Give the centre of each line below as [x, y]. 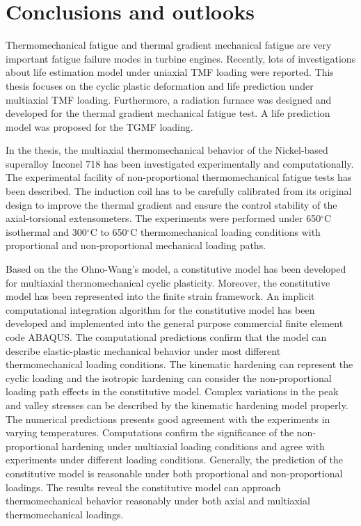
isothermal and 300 [46, 231]
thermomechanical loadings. [65, 514]
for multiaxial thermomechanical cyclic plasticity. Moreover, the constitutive [168, 282]
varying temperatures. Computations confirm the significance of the [150, 432]
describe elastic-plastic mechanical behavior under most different [143, 350]
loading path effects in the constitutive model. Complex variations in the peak [172, 391]
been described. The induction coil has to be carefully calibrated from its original [179, 191]
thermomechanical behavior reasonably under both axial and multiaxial [158, 501]
